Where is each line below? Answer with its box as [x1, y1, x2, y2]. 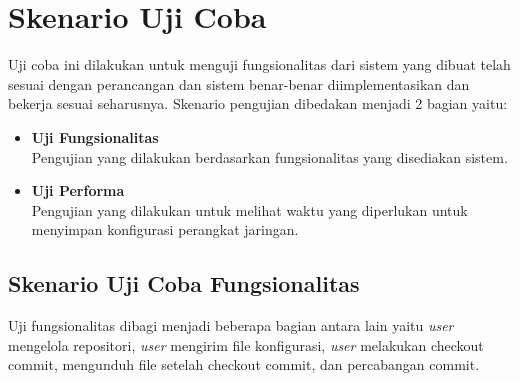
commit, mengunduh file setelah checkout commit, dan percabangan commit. [8, 354, 480, 375]
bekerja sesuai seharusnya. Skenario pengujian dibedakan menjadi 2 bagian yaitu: [8, 93, 508, 114]
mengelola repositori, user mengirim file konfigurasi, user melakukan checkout [8, 334, 484, 355]
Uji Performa [31, 180, 125, 201]
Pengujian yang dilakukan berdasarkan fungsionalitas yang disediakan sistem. [31, 146, 508, 167]
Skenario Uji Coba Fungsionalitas [8, 268, 360, 299]
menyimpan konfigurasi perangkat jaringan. [31, 219, 299, 240]
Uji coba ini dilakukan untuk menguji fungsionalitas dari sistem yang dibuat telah [8, 54, 511, 75]
